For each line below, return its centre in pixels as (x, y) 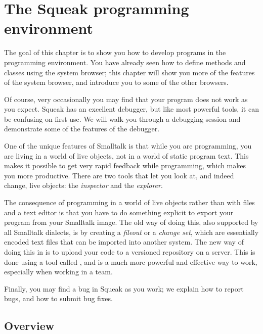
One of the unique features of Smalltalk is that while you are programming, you (128, 146)
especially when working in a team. (58, 272)
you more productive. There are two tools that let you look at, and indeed (119, 175)
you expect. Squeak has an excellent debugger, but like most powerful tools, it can (131, 109)
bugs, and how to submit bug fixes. (58, 298)
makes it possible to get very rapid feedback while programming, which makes (125, 165)
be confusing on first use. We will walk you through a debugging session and (122, 118)
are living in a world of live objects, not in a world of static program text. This (126, 155)
